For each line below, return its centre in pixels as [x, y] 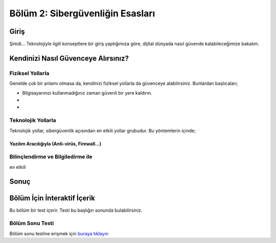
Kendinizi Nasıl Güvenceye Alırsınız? [69, 58]
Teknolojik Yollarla [33, 120]
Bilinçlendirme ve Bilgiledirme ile [51, 157]
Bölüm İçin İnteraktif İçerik [52, 198]
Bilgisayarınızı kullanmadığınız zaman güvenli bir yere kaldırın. [87, 93]
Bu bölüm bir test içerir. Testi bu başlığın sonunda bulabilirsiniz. [76, 210]
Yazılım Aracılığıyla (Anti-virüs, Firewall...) [55, 144]
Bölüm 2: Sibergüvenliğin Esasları [82, 13]
